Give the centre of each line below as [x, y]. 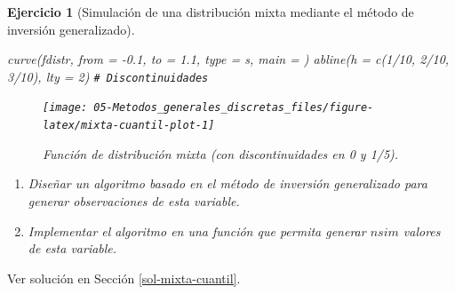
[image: [65, 108]
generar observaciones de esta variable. [134, 200]
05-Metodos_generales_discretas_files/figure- [234, 108]
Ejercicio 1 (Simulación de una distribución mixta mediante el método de [211, 12]
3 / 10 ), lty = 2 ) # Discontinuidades [108, 76]
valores [422, 230]
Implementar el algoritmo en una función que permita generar [197, 230]
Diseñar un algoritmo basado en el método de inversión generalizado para [227, 183]
